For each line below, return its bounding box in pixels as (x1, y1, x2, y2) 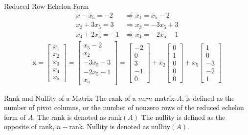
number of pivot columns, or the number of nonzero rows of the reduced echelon (4, 102, 244, 112)
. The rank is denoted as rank (33, 112, 122, 122)
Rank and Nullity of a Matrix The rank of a (4, 92, 136, 103)
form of (4, 112, 26, 122)
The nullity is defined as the (141, 112, 225, 122)
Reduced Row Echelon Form (4, 1, 89, 11)
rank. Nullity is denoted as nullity (69, 121, 171, 132)
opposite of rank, (4, 121, 55, 132)
